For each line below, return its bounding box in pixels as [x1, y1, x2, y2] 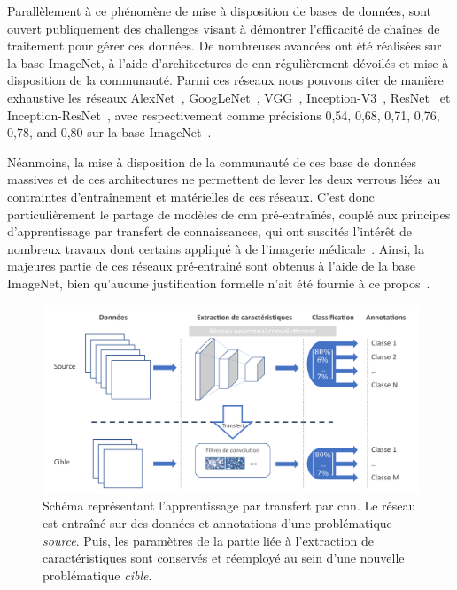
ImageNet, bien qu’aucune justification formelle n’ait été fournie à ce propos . [7, 273, 430, 292]
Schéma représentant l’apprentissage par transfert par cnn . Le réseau [43, 496, 416, 515]
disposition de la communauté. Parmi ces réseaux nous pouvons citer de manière [7, 71, 444, 89]
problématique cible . [43, 565, 152, 584]
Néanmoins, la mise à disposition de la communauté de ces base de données [7, 152, 417, 171]
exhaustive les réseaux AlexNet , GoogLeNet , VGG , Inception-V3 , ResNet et [7, 88, 451, 106]
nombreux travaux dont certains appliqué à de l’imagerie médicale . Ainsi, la [7, 239, 424, 257]
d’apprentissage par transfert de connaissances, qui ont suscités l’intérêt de [7, 222, 413, 241]
